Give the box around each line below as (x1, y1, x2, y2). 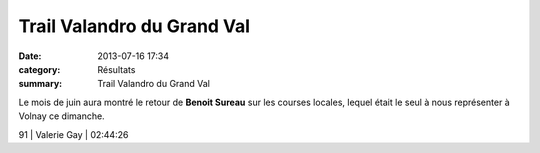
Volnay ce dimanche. (18, 110, 105, 122)
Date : (18, 50, 42, 62)
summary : (18, 78, 63, 90)
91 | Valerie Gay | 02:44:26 (18, 128, 129, 140)
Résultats (97, 63, 136, 75)
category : (18, 63, 61, 75)
